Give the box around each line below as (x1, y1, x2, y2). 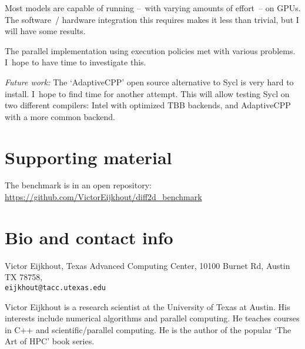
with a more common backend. (5, 110, 115, 122)
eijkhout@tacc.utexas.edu (5, 283, 106, 292)
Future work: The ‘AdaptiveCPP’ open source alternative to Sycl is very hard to (5, 75, 294, 88)
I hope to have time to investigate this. (5, 56, 146, 68)
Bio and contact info (5, 225, 173, 249)
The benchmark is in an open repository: (5, 179, 152, 191)
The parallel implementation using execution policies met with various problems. (5, 44, 296, 56)
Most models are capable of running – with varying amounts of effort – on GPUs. (5, 2, 301, 14)
